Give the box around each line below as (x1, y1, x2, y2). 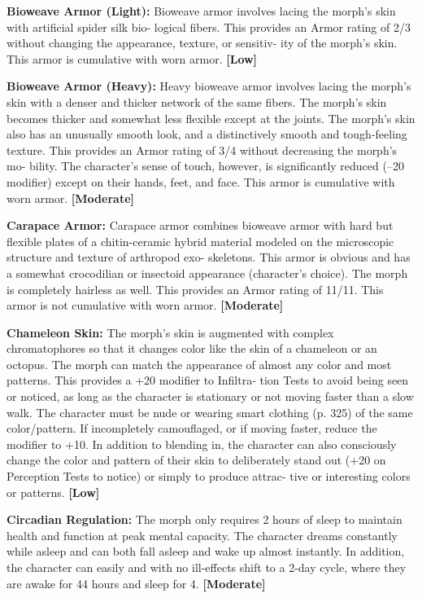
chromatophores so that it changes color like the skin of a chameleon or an (7, 340, 377, 357)
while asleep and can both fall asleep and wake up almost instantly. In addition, (7, 543, 405, 560)
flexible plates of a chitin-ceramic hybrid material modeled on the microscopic (7, 232, 394, 249)
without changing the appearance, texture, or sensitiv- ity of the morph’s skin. (7, 34, 398, 51)
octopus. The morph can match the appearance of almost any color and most (7, 355, 392, 372)
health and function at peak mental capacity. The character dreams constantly (7, 526, 398, 543)
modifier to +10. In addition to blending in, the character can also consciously (7, 435, 397, 452)
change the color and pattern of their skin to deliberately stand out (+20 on (7, 451, 386, 468)
